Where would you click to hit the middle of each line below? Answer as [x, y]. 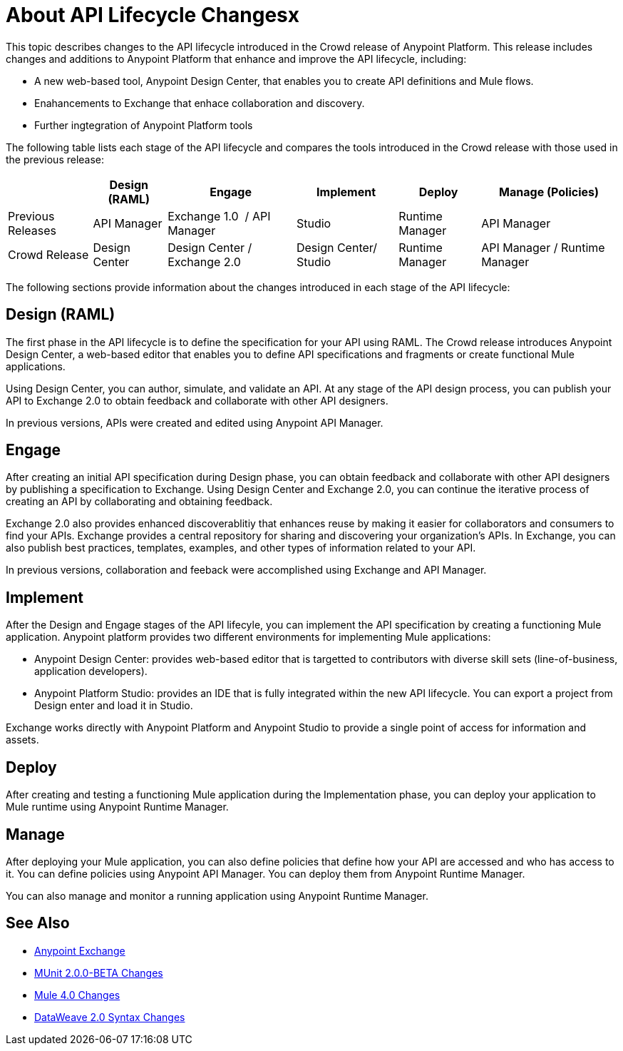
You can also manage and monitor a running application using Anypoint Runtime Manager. [217, 895]
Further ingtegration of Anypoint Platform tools [144, 125]
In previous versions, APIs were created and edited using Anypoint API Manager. [195, 422]
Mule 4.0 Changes [77, 995]
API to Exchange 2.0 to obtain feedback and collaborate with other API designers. [197, 400]
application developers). [91, 671]
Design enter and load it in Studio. [114, 706]
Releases [32, 230]
